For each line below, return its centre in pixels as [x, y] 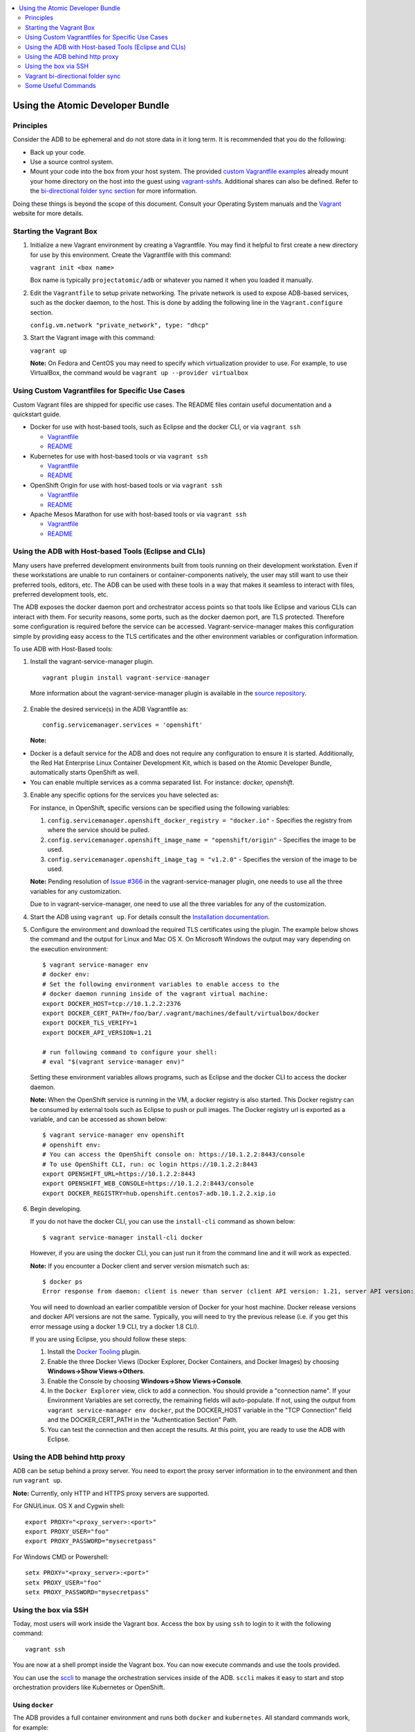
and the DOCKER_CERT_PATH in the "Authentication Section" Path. [142, 1420]
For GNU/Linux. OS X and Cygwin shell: [69, 1506]
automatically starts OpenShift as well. [85, 772]
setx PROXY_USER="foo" [64, 1582]
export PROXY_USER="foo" [67, 1531]
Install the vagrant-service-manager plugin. [92, 662]
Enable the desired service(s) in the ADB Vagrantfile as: [109, 709]
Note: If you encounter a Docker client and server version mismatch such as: [140, 1266]
